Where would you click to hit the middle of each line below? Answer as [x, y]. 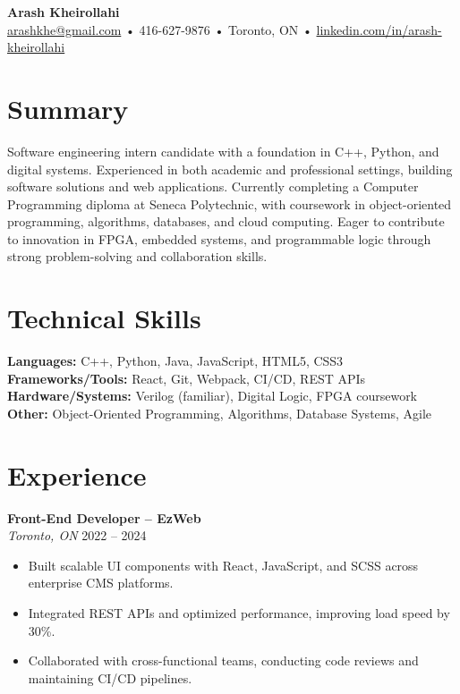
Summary [68, 108]
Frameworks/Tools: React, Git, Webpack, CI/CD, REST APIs [187, 378]
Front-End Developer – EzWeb [104, 517]
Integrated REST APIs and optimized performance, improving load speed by [239, 613]
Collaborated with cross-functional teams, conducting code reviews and [223, 660]
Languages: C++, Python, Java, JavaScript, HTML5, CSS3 [175, 361]
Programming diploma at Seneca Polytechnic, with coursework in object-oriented [230, 203]
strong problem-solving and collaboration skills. [137, 256]
